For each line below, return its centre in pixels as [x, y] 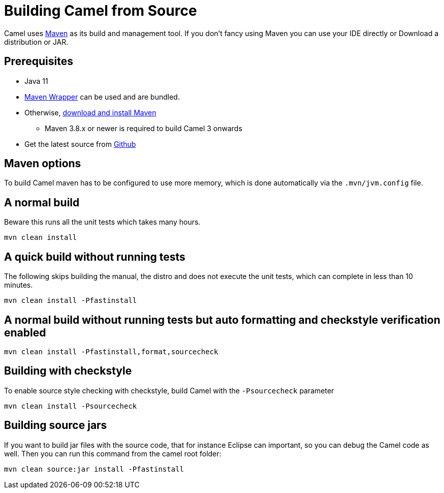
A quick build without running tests [95, 257]
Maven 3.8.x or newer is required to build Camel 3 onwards [144, 128]
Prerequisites [39, 61]
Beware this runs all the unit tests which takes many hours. [102, 222]
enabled [25, 332]
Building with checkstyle [68, 371]
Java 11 [36, 81]
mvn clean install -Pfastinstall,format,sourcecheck [111, 351]
